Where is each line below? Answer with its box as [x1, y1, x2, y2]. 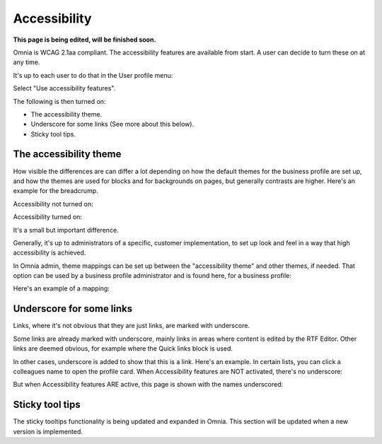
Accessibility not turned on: [13, 199, 93, 208]
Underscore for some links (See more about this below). [30, 120, 195, 129]
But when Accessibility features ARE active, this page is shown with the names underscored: [13, 380, 284, 389]
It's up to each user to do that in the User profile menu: [13, 71, 173, 79]
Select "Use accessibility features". [13, 84, 116, 93]
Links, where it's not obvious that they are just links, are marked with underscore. [13, 322, 250, 330]
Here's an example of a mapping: [13, 284, 110, 293]
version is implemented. [13, 427, 83, 436]
